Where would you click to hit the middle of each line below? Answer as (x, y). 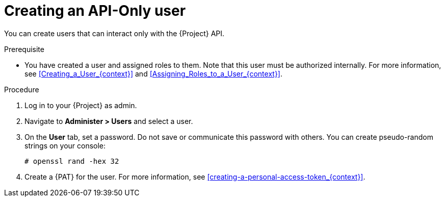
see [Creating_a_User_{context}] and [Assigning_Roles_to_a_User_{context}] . (154, 73)
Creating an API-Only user (95, 11)
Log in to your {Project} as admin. (81, 105)
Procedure (22, 89)
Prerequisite (24, 49)
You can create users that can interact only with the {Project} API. (114, 33)
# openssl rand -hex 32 (72, 161)
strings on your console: (65, 145)
